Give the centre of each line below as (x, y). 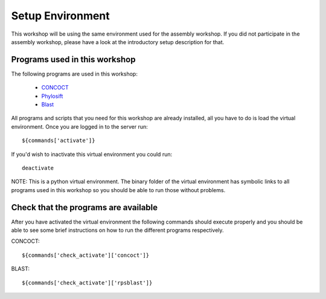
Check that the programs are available (85, 207)
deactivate (38, 168)
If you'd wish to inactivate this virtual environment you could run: (91, 154)
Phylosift (52, 96)
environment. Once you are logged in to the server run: (79, 126)
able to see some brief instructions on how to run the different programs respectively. (117, 230)
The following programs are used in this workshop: (75, 74)
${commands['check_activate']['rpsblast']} (87, 283)
